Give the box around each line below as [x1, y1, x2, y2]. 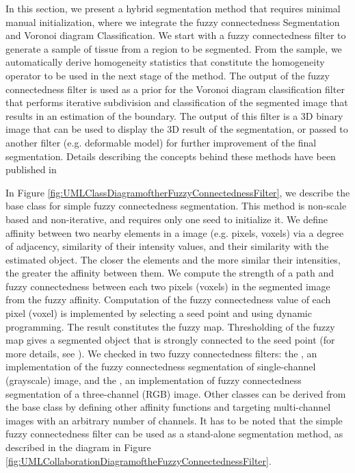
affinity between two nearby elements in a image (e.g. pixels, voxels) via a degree [5, 225, 344, 240]
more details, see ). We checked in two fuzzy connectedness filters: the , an [5, 346, 317, 360]
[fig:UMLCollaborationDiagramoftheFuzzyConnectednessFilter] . [5, 453, 272, 468]
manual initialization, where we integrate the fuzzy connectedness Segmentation [5, 14, 340, 29]
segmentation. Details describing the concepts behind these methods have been [5, 149, 336, 163]
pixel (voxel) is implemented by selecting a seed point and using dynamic [5, 306, 312, 320]
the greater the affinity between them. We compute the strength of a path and [5, 266, 334, 280]
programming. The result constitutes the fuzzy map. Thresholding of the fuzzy [5, 319, 335, 333]
